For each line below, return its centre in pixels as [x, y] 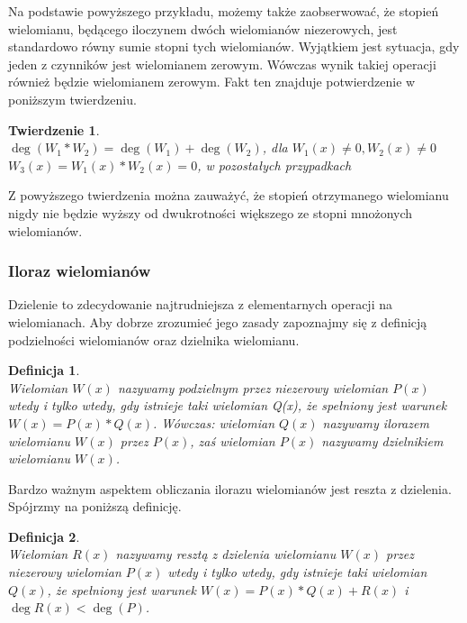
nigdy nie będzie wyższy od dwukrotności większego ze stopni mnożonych [211, 212]
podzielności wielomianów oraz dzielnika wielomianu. [154, 339]
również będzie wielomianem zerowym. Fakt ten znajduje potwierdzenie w [212, 82]
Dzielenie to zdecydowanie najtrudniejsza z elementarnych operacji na [200, 304]
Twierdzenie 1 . [54, 129]
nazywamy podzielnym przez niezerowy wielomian [253, 387]
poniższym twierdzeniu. [72, 99]
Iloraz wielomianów [80, 271]
